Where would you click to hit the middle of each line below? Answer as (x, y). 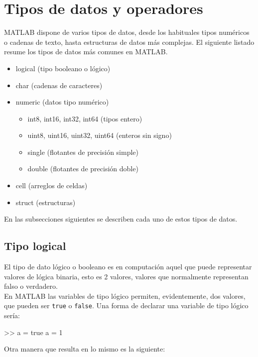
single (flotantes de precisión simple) (83, 152)
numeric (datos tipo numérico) (62, 102)
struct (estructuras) (46, 202)
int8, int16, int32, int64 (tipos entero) (85, 118)
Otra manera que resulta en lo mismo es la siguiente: (85, 349)
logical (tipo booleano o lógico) (63, 68)
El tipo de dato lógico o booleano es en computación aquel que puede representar (128, 267)
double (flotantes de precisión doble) (83, 169)
